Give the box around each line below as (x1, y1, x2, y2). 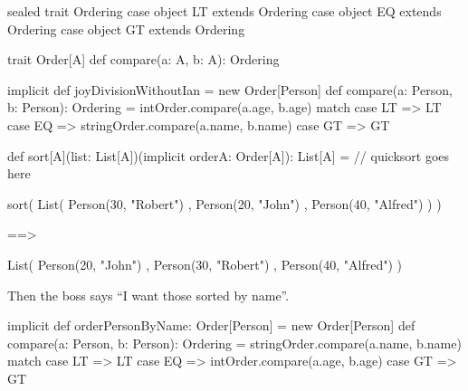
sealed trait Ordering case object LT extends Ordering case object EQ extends (7, 2, 442, 20)
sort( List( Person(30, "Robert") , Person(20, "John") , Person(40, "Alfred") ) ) (7, 194, 442, 213)
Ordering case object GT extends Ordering (7, 19, 245, 38)
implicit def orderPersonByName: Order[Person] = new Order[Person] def (7, 316, 415, 335)
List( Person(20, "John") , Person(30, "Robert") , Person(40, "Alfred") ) (7, 254, 403, 273)
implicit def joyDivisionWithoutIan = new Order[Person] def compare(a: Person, (7, 80, 453, 99)
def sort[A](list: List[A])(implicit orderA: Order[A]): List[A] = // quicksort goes (7, 146, 450, 165)
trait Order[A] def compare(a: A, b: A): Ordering (7, 50, 280, 69)
